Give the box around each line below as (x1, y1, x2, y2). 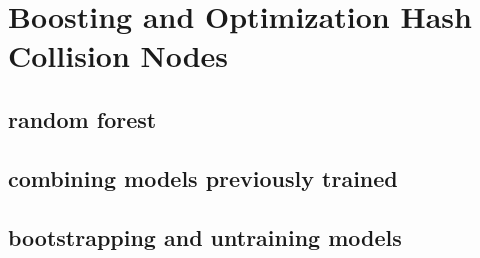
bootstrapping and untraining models (8, 221, 402, 252)
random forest (8, 103, 157, 134)
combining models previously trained (8, 162, 398, 193)
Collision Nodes (8, 35, 229, 76)
